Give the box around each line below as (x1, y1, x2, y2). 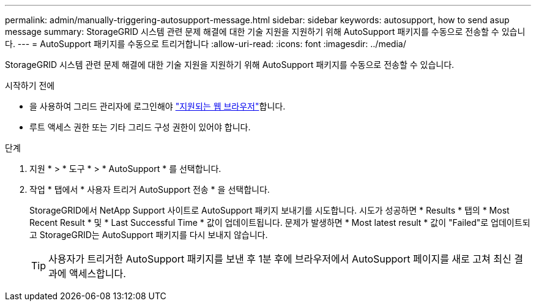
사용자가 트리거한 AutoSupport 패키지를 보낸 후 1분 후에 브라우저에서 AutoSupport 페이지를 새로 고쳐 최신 (48, 253, 512, 265)
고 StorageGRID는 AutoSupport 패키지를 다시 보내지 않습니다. (29, 229, 268, 240)
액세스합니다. (69, 267, 126, 280)
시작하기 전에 (5, 80, 55, 91)
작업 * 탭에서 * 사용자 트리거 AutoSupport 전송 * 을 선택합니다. (29, 184, 270, 195)
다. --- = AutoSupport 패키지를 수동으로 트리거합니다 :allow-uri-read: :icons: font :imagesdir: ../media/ (5, 39, 406, 49)
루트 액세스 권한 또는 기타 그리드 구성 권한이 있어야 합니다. (29, 122, 251, 132)
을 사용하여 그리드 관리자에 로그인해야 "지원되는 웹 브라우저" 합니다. (29, 101, 286, 111)
